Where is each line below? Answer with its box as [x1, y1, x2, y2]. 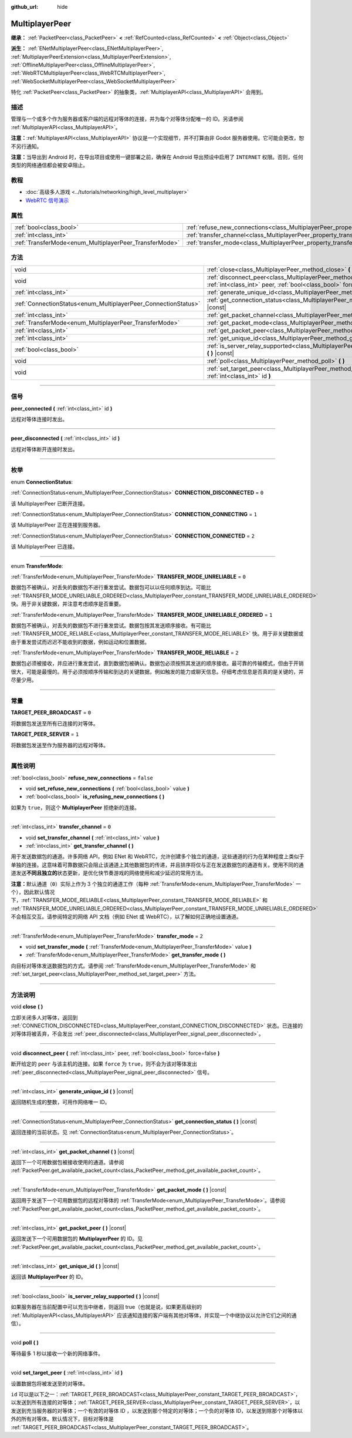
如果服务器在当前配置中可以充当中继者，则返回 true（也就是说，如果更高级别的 [11, 1303, 202, 1311]
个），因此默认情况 [11, 889, 55, 895]
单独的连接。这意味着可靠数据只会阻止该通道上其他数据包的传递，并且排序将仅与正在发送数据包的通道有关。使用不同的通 [11, 861, 304, 868]
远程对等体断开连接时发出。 [11, 445, 78, 452]
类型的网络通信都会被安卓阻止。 [11, 162, 88, 169]
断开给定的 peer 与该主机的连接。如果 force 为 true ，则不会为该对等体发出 [11, 1060, 198, 1067]
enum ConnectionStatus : [11, 478, 73, 485]
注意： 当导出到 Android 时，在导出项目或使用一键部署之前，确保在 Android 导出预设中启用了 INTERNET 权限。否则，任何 [11, 153, 303, 160]
